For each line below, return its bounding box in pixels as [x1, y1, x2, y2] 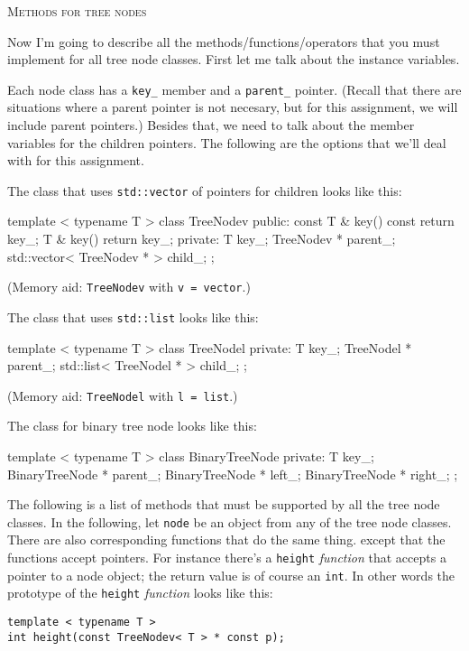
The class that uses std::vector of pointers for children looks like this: [7, 181, 402, 200]
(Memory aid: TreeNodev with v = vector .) [7, 277, 251, 296]
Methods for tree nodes [7, 2, 147, 20]
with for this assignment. [7, 151, 144, 170]
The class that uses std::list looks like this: [7, 307, 259, 326]
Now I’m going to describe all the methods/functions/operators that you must [7, 32, 440, 51]
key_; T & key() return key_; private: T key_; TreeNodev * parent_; [7, 229, 396, 248]
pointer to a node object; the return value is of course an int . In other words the [7, 565, 455, 584]
